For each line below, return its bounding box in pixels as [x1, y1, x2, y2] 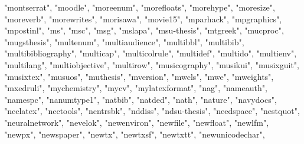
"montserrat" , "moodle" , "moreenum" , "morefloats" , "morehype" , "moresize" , [4, 1, 275, 13]
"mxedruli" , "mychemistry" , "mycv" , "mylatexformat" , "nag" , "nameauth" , [4, 82, 267, 94]
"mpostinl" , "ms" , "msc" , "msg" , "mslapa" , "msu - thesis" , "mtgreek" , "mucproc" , [4, 24, 284, 36]
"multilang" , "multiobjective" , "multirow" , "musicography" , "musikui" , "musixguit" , [4, 58, 300, 71]
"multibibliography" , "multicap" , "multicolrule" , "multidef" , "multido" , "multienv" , [4, 47, 297, 59]
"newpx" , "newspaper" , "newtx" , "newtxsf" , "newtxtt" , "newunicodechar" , [4, 128, 265, 140]
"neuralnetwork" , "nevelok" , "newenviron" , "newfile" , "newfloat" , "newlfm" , [4, 116, 269, 128]
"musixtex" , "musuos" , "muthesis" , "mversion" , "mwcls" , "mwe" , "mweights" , [4, 70, 274, 82]
